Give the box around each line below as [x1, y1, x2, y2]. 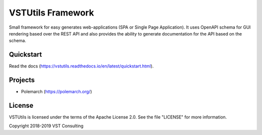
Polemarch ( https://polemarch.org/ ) [21, 89, 92, 95]
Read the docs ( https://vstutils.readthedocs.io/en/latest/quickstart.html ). [9, 63, 154, 69]
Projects [9, 76, 35, 84]
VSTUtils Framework [9, 7, 94, 18]
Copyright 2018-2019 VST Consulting [9, 123, 83, 129]
